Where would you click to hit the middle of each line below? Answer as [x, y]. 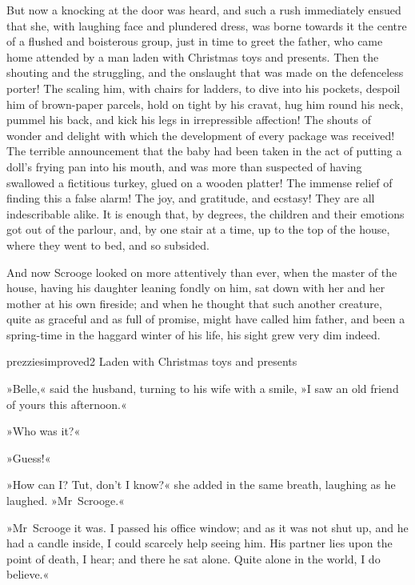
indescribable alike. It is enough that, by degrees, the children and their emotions [206, 213]
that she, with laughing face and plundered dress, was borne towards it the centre [207, 25]
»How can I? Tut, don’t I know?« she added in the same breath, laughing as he [201, 485]
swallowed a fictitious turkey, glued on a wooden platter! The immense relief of [200, 182]
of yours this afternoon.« [67, 404]
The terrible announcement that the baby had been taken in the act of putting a [204, 151]
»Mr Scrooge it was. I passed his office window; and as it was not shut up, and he [207, 527]
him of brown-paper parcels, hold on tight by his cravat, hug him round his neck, [205, 104]
